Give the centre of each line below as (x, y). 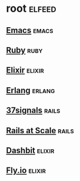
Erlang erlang (31, 90)
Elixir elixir (25, 70)
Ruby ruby (24, 50)
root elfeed (31, 9)
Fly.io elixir (26, 171)
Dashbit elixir (30, 150)
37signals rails (33, 111)
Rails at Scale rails (40, 131)
